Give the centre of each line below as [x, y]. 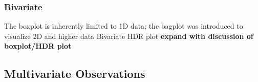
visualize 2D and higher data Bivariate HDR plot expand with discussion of [129, 36]
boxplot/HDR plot [38, 46]
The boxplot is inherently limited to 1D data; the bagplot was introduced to [124, 26]
